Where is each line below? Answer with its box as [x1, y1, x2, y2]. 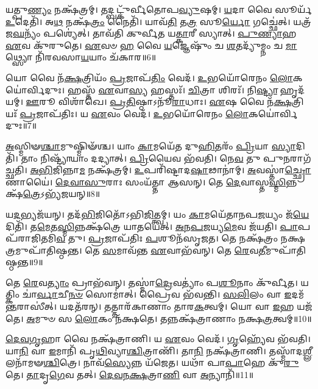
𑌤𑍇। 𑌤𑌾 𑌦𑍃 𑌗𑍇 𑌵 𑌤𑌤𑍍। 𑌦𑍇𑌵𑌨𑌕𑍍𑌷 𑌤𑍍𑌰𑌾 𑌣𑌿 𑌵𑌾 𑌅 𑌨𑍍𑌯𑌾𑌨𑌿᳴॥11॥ [5, 368, 254, 381]
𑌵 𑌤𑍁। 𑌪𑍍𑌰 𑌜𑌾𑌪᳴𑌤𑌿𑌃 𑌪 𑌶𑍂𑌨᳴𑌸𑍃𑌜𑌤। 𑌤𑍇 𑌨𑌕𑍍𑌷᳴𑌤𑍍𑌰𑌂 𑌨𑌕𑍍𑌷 [56, 232, 305, 244]
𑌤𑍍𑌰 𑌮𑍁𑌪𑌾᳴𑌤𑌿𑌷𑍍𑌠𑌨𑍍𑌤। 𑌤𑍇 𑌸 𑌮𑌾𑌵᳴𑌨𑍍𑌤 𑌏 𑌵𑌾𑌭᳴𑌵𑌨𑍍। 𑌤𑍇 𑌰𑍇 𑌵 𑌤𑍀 [5, 243, 266, 256]
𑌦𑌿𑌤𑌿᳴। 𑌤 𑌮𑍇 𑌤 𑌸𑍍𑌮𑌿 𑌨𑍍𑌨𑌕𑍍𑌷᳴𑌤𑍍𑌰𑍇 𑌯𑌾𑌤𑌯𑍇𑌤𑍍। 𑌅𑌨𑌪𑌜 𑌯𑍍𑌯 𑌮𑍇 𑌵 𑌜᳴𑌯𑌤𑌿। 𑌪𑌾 [5, 219, 298, 232]
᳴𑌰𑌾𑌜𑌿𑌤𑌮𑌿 [5, 232, 57, 244]
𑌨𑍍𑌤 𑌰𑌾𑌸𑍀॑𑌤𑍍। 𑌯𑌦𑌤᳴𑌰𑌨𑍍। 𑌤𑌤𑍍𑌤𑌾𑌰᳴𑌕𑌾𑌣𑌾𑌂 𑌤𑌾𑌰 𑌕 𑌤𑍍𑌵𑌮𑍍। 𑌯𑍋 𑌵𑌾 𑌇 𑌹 [5, 300, 294, 313]
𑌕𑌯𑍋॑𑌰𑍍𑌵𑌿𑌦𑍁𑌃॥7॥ [248, 107, 298, 120]
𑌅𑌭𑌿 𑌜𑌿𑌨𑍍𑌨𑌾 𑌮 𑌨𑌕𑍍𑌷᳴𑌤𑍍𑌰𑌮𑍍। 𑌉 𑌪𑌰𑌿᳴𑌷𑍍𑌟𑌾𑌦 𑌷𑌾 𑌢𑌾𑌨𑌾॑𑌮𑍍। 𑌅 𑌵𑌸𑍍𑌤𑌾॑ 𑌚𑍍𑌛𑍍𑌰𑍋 [30, 163, 311, 176]
